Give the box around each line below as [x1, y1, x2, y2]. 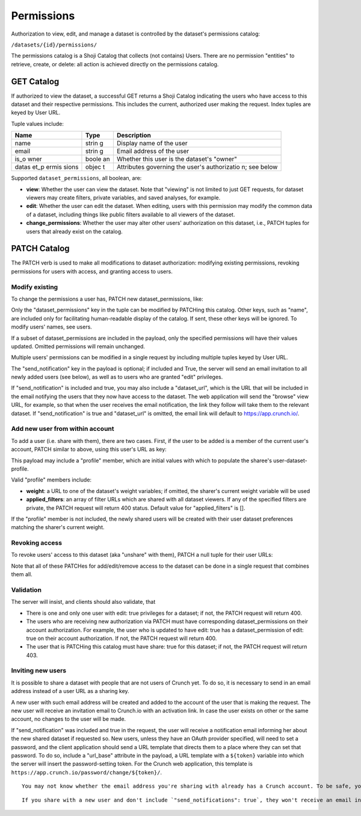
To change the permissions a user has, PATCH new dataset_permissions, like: [11, 295, 204, 303]
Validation [11, 586, 42, 594]
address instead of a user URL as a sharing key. [11, 688, 129, 695]
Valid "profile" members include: [11, 476, 92, 483]
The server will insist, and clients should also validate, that [11, 598, 156, 606]
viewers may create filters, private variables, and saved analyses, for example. [26, 193, 221, 201]
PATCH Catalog [11, 243, 70, 254]
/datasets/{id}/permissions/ [11, 41, 97, 48]
